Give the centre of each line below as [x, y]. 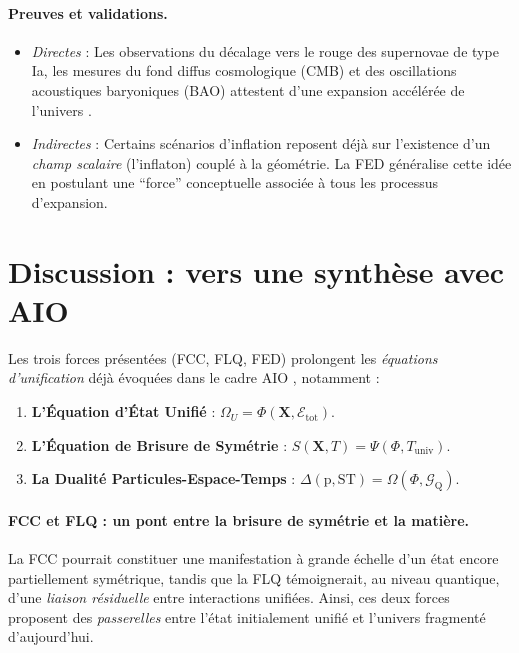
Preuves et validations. [88, 12]
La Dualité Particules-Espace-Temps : [163, 478]
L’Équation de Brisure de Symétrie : [159, 444]
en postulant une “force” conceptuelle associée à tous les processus [235, 182]
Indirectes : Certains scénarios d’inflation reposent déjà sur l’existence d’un [261, 143]
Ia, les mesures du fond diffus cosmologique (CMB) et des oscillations [244, 70]
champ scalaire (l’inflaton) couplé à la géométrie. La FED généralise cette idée [271, 162]
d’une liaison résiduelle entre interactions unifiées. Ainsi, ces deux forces [229, 597]
